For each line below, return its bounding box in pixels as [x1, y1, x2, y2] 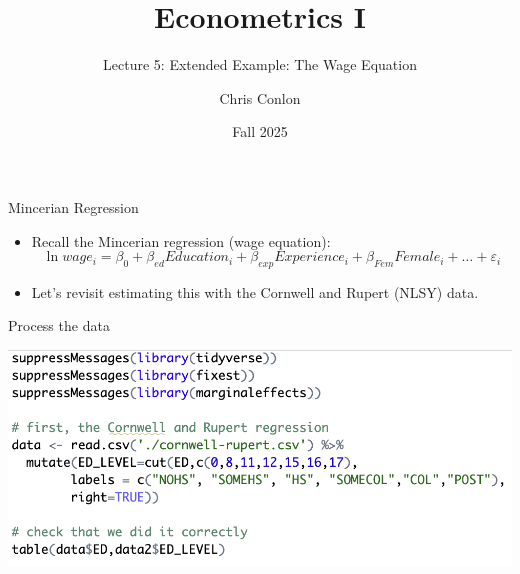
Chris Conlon [219, 87, 301, 108]
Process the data [8, 315, 110, 336]
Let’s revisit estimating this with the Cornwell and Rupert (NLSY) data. [31, 281, 479, 302]
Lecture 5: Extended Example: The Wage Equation [103, 54, 417, 75]
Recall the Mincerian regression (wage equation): [31, 230, 331, 251]
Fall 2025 [232, 121, 288, 142]
